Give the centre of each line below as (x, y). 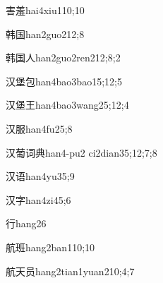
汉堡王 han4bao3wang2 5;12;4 (67, 105)
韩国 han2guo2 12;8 (45, 34)
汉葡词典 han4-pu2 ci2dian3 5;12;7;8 (81, 152)
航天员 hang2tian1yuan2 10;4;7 (70, 271)
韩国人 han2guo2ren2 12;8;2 (63, 58)
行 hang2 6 (26, 223)
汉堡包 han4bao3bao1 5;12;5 (64, 81)
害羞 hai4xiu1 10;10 (45, 10)
